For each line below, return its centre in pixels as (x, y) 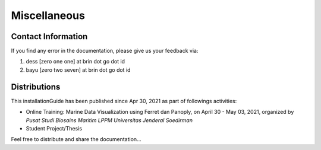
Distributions (36, 87)
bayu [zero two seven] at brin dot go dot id (78, 70)
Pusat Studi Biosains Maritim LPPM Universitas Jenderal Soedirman (109, 120)
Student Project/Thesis (54, 128)
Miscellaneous (48, 15)
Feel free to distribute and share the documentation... (76, 139)
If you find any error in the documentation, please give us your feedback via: (105, 51)
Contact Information (49, 36)
